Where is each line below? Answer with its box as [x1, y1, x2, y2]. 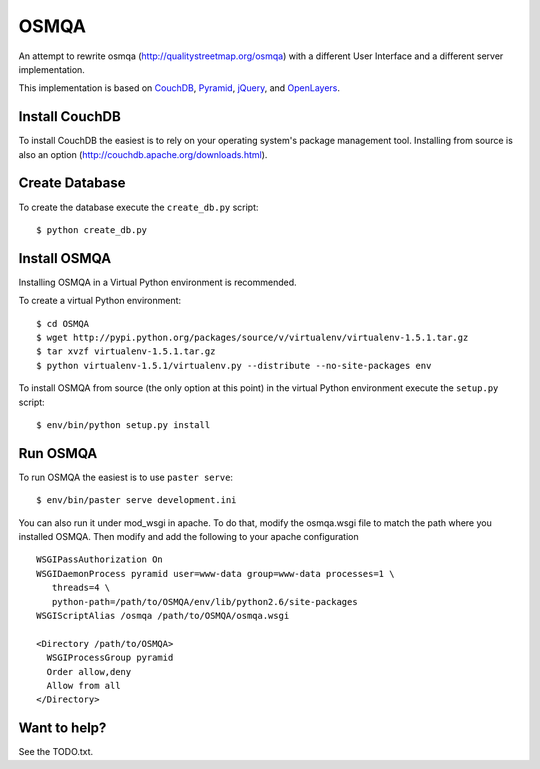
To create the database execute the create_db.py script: [18, 201, 259, 213]
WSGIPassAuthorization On [36, 554, 164, 565]
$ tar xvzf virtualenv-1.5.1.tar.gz [36, 346, 216, 357]
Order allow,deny [46, 666, 132, 677]
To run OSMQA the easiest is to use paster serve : [18, 471, 234, 483]
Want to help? [18, 720, 107, 737]
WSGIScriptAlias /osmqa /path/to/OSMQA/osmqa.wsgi [36, 610, 290, 621]
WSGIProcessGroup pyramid [46, 652, 174, 664]
